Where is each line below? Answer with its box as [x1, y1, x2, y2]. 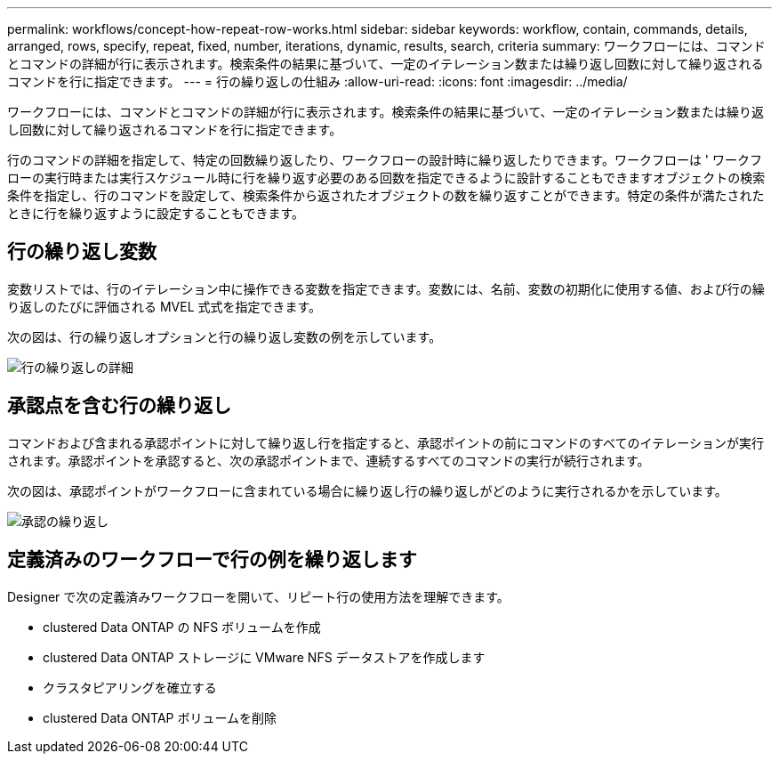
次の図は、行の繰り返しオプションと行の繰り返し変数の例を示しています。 [7, 328, 442, 344]
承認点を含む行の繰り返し [7, 394, 231, 417]
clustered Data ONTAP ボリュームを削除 [43, 709, 277, 725]
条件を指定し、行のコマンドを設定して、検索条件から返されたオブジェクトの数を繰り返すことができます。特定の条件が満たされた [7, 188, 765, 203]
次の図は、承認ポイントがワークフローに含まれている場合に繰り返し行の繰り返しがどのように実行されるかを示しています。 [7, 482, 727, 498]
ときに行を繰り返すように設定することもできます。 [7, 206, 305, 221]
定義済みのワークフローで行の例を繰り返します [7, 548, 417, 571]
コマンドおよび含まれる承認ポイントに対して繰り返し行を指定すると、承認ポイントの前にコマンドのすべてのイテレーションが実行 [7, 434, 764, 450]
